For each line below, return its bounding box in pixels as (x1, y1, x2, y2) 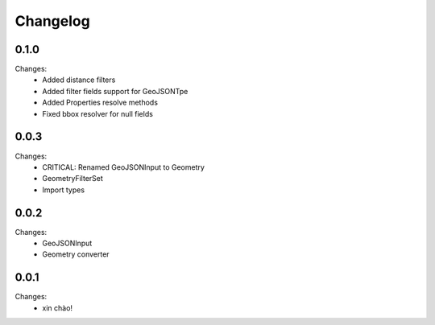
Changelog (14, 12, 90, 30)
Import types (42, 185, 85, 195)
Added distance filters (42, 75, 116, 84)
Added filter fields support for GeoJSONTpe (42, 86, 188, 96)
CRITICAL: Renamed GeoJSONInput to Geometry (42, 162, 205, 172)
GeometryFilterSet (42, 174, 104, 183)
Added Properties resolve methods (42, 97, 159, 108)
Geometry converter (42, 249, 110, 259)
